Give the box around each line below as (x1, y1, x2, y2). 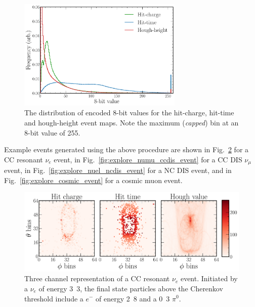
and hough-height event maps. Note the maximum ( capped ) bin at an (24, 117, 239, 128)
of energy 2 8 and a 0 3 (96, 293, 170, 303)
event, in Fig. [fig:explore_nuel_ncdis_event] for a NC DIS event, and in (4, 165, 232, 176)
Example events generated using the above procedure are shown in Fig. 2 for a (4, 144, 249, 155)
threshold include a (24, 293, 83, 303)
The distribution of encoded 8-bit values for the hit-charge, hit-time (24, 107, 234, 118)
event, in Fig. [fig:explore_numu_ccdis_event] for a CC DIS (54, 154, 242, 164)
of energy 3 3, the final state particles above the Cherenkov (38, 283, 223, 293)
